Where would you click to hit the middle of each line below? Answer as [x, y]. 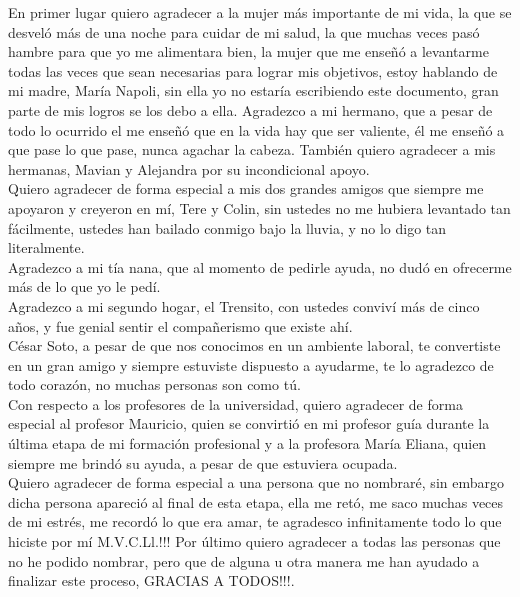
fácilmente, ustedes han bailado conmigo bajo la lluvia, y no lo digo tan [227, 227]
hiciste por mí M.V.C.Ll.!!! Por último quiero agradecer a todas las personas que [254, 541]
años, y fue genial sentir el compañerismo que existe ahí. [180, 325]
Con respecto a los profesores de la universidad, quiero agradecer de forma [235, 403]
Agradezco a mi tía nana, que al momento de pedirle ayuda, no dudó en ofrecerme [260, 266]
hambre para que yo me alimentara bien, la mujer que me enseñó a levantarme [248, 51]
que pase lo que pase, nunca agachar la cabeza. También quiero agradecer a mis [252, 149]
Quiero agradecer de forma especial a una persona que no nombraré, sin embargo [256, 482]
